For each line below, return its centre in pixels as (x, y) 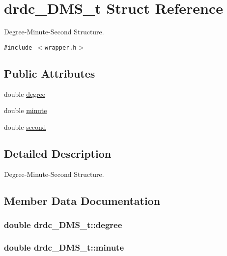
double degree (25, 94)
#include (18, 47)
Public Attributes (50, 73)
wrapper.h (61, 47)
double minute (26, 110)
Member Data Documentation (82, 200)
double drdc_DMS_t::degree (63, 224)
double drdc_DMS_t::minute (64, 247)
